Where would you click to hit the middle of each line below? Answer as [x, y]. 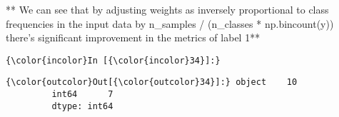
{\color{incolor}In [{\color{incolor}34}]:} [113, 60]
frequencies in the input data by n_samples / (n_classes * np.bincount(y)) [170, 23]
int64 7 [82, 95]
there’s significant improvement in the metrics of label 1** [133, 37]
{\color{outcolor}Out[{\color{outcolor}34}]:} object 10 [152, 82]
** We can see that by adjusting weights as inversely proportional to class [167, 9]
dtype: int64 [82, 106]
